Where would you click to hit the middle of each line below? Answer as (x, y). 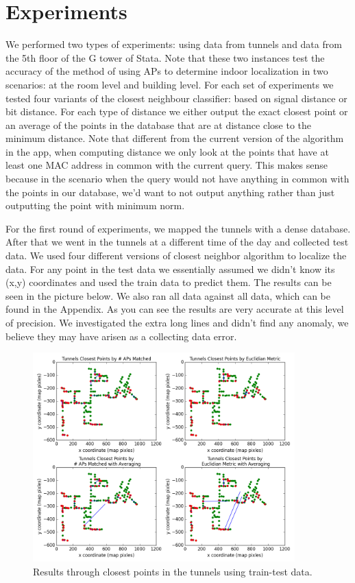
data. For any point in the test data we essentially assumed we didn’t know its (170, 269)
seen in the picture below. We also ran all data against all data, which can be (168, 295)
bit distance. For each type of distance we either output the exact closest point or (177, 111)
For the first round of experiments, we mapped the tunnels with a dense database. (178, 228)
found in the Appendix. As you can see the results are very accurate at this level (175, 309)
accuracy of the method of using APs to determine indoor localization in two (167, 71)
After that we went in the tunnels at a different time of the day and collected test (177, 242)
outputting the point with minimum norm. (95, 205)
